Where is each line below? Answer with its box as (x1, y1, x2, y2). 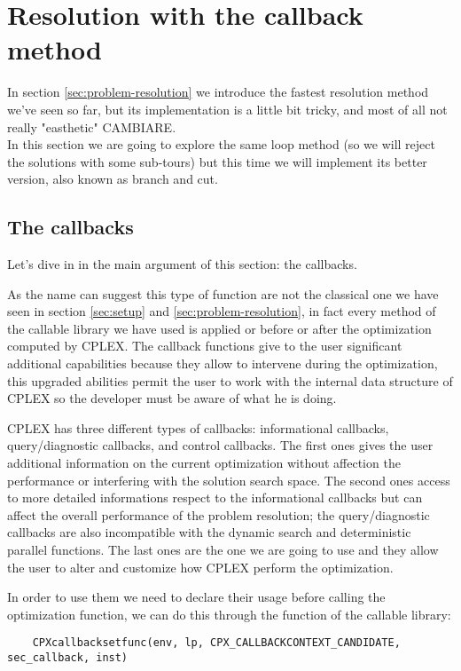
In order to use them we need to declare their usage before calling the (7, 588, 386, 606)
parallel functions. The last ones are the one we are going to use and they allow (7, 540, 439, 558)
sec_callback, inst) (7, 651, 129, 665)
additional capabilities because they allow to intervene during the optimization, (7, 354, 438, 373)
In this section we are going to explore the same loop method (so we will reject (7, 135, 435, 154)
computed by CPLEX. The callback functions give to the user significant (7, 336, 402, 355)
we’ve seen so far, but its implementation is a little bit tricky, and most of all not (7, 99, 448, 118)
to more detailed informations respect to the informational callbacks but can (7, 488, 423, 507)
